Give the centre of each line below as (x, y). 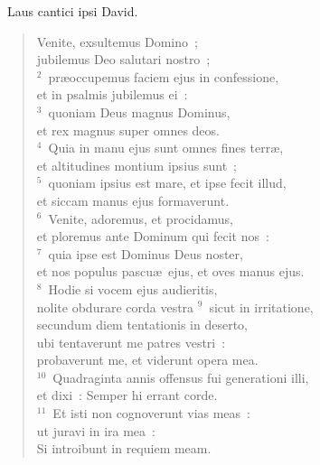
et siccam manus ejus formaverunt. (133, 200)
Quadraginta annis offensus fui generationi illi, (181, 377)
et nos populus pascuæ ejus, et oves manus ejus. (170, 271)
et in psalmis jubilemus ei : (112, 94)
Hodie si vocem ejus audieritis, (133, 288)
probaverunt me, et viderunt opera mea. (147, 360)
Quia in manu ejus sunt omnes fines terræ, (166, 148)
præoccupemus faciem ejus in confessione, (164, 76)
